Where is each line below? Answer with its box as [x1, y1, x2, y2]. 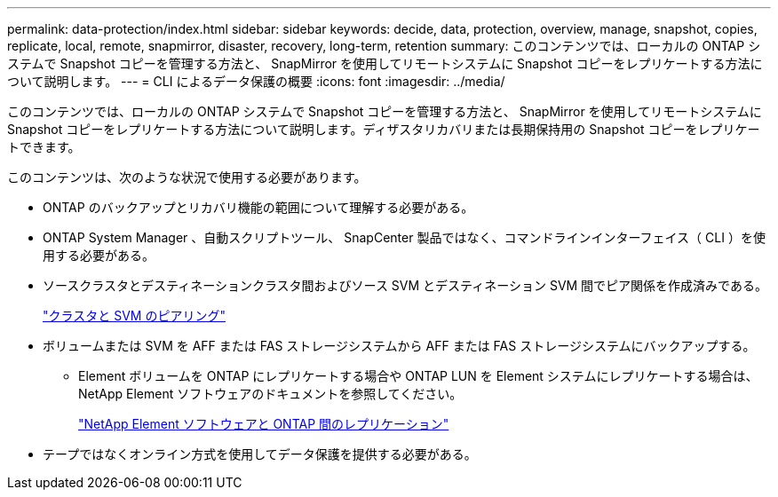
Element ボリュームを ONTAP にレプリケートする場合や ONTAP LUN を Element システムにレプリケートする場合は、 [78, 368, 758, 383]
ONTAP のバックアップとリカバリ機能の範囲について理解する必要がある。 [43, 200, 474, 215]
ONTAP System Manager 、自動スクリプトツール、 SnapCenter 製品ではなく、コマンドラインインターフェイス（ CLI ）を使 [43, 230, 766, 245]
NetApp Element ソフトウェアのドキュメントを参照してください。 [78, 386, 463, 401]
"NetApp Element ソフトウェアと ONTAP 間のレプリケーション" [78, 416, 449, 431]
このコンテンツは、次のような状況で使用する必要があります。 [7, 170, 367, 185]
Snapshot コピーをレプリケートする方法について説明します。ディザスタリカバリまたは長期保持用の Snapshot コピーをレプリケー [7, 122, 760, 137]
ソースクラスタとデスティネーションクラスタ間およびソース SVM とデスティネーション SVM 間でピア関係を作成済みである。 [43, 278, 767, 293]
